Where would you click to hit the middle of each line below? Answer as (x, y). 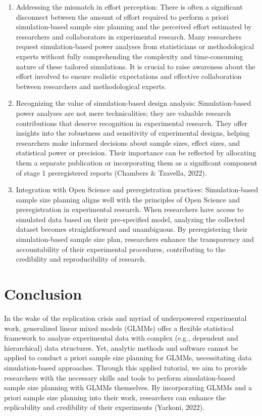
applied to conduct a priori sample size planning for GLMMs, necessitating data (128, 358)
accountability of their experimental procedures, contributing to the (121, 249)
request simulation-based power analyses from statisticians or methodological (135, 46)
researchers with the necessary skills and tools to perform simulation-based (120, 377)
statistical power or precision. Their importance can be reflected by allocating (136, 153)
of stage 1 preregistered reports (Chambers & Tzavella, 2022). (111, 172)
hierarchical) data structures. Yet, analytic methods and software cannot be (121, 347)
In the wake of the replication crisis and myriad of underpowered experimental (125, 318)
